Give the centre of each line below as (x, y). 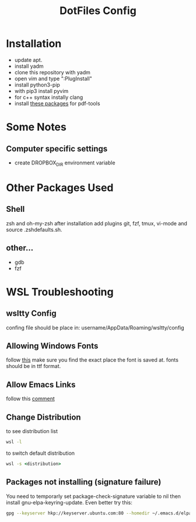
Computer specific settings (57, 148)
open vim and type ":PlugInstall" (53, 78)
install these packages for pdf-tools (57, 103)
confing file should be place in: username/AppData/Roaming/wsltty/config (95, 327)
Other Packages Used (60, 188)
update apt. (28, 60)
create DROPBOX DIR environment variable (65, 163)
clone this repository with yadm (52, 72)
